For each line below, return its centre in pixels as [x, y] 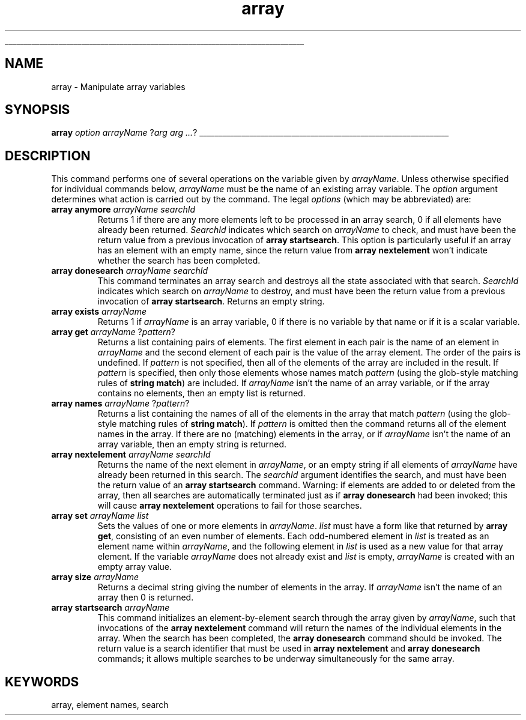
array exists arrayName [99, 312]
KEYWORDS [42, 682]
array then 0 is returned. [146, 597]
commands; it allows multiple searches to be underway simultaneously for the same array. [276, 659]
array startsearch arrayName [110, 608]
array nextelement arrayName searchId [131, 455]
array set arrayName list [100, 516]
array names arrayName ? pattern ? [120, 404]
